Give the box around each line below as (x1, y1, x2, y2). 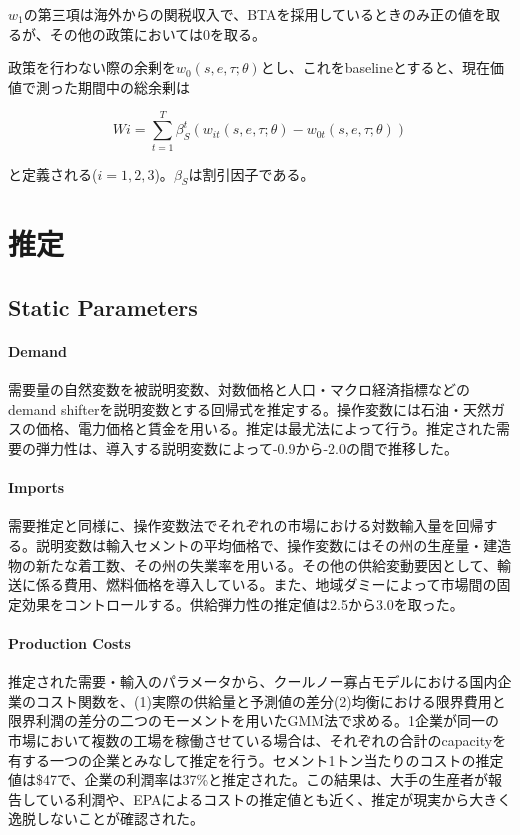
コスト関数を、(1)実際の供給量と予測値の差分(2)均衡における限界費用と (35, 690, 506, 711)
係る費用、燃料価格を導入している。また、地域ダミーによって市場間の (35, 574, 497, 595)
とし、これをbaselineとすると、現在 (260, 57, 491, 78)
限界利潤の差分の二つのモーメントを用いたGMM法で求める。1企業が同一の (8, 710, 500, 731)
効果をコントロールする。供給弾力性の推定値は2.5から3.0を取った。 (21, 593, 464, 614)
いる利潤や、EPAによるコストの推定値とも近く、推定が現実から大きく (49, 788, 512, 809)
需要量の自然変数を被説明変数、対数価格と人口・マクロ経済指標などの (8, 379, 470, 400)
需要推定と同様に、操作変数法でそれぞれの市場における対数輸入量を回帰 (8, 515, 484, 536)
